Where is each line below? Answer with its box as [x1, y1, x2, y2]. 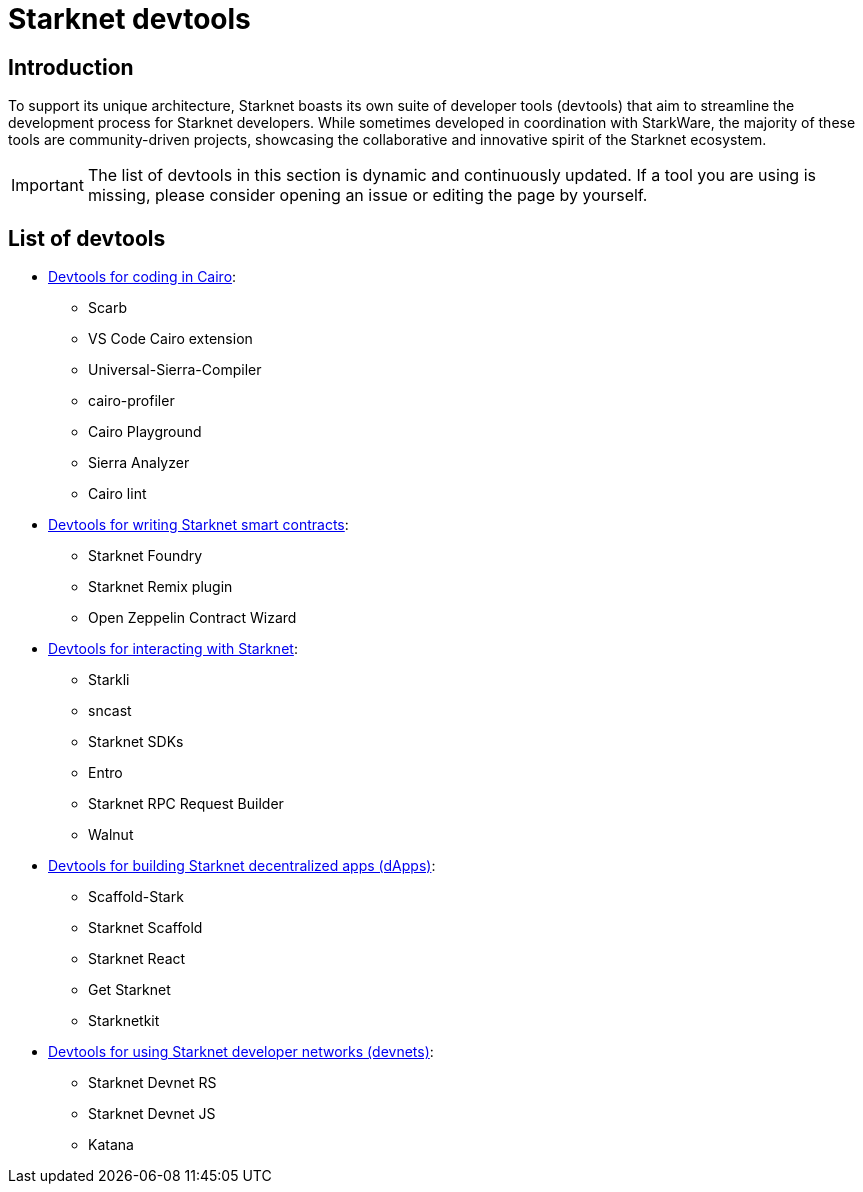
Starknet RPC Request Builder [88, 795, 284, 813]
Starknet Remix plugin [88, 578, 233, 596]
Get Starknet [88, 981, 171, 999]
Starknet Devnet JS [88, 1105, 216, 1123]
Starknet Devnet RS [88, 1074, 217, 1092]
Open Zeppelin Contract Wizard [88, 609, 297, 627]
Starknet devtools [8, 2, 251, 36]
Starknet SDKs [88, 733, 184, 751]
